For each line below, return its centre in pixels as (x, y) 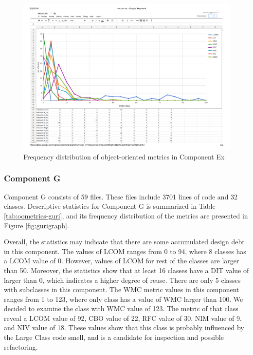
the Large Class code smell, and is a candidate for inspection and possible (114, 337)
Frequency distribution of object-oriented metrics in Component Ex (124, 156)
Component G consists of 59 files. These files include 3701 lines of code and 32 (121, 196)
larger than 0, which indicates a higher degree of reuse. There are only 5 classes (122, 280)
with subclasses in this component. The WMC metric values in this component (122, 289)
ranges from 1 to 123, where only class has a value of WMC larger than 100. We (124, 299)
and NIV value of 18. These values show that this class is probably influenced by (124, 327)
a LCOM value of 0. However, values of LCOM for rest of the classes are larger (122, 261)
